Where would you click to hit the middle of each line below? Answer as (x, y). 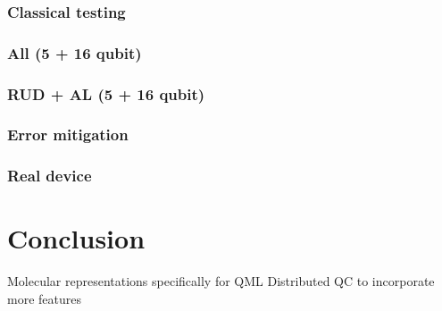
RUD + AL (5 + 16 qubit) (106, 93)
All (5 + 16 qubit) (75, 52)
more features (44, 298)
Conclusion (76, 238)
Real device (50, 176)
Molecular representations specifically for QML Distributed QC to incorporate (221, 281)
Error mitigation (68, 134)
